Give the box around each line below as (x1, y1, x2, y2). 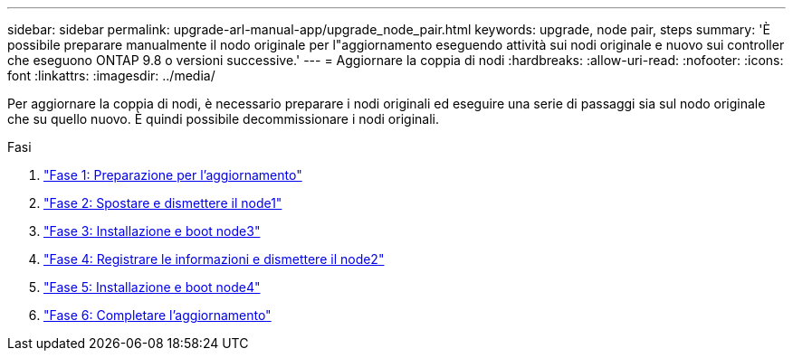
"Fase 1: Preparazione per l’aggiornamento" (43, 167, 302, 183)
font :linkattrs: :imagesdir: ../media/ (7, 68, 215, 83)
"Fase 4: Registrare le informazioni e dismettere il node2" (43, 251, 385, 267)
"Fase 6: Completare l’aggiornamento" (43, 307, 272, 323)
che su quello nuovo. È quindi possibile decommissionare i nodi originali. (7, 111, 439, 127)
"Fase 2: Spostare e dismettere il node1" (43, 195, 282, 211)
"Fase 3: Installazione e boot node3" (43, 223, 261, 239)
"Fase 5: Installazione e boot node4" (43, 279, 261, 295)
